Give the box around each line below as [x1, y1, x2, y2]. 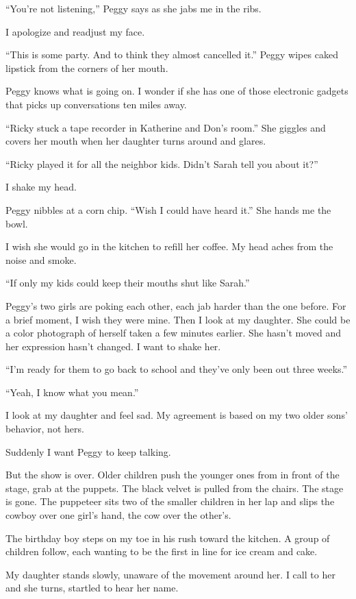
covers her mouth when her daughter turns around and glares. [5, 134, 266, 148]
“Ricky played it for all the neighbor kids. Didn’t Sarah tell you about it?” [5, 156, 318, 171]
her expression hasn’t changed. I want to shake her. [5, 339, 221, 353]
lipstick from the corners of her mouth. [5, 60, 168, 75]
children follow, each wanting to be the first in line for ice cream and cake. [5, 544, 318, 559]
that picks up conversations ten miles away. [5, 97, 187, 111]
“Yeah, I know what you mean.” [5, 384, 139, 399]
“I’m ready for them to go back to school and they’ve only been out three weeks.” [5, 362, 348, 376]
